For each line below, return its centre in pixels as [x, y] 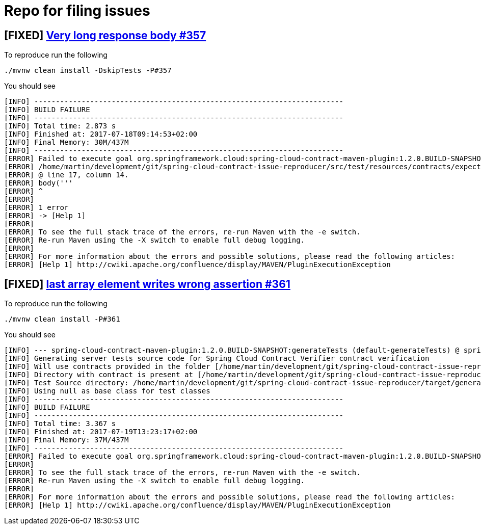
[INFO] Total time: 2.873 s [60, 126]
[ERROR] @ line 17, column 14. [66, 175]
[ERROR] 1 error [36, 208]
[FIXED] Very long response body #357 [105, 35]
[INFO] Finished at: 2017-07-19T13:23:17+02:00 [101, 432]
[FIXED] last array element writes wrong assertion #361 [147, 284]
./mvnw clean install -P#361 [62, 319]
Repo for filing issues [77, 11]
